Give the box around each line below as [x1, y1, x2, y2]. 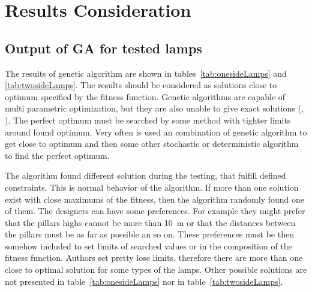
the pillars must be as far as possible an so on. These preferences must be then [5, 228, 294, 240]
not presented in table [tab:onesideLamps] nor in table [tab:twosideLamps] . [5, 275, 283, 287]
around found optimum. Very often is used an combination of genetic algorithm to [5, 125, 307, 138]
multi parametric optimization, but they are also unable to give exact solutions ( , [5, 102, 304, 115]
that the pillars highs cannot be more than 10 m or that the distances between [5, 216, 296, 228]
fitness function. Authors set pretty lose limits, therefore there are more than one [5, 251, 303, 264]
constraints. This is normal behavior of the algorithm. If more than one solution [5, 180, 299, 193]
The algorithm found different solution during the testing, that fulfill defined [5, 169, 286, 182]
